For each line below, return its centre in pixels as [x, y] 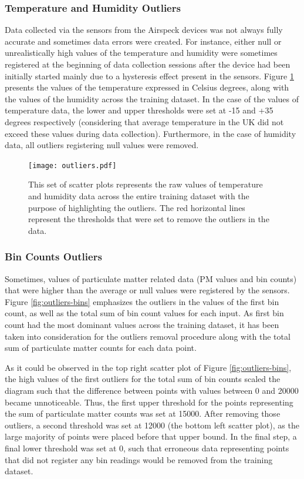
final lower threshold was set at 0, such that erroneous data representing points [147, 448]
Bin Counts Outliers [53, 257]
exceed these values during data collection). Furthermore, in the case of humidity [151, 133]
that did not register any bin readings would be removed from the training [139, 459]
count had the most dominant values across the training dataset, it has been [142, 324]
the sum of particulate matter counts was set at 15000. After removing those [143, 413]
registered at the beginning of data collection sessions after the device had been [148, 64]
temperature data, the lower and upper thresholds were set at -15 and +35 [139, 110]
